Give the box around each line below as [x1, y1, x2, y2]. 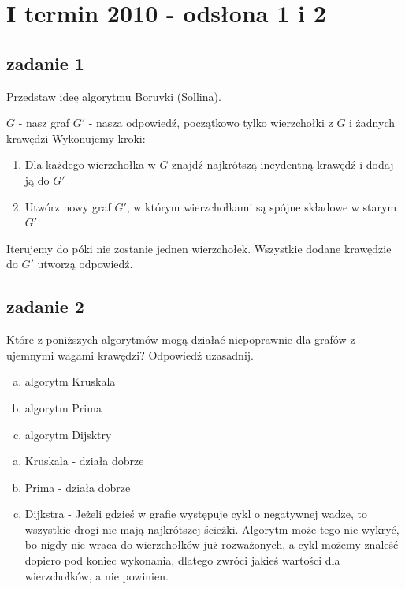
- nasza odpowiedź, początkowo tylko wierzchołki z [88, 114, 333, 131]
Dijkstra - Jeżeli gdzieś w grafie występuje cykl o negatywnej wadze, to [24, 505, 368, 522]
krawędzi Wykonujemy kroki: [6, 129, 146, 146]
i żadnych [349, 114, 396, 131]
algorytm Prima [24, 399, 102, 416]
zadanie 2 [6, 294, 84, 319]
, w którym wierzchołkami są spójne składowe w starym [126, 198, 397, 214]
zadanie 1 [6, 50, 84, 75]
